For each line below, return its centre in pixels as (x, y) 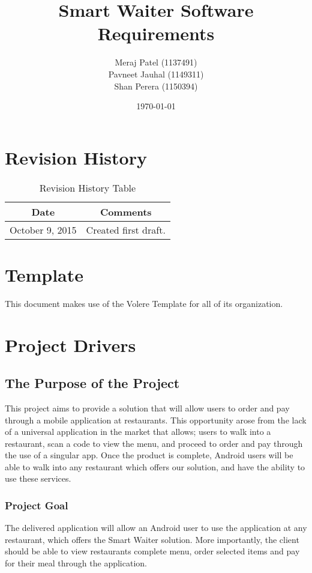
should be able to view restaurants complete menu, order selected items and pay (152, 551)
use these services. (38, 478)
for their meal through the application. (76, 563)
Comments (126, 211)
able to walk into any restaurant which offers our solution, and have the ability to (155, 466)
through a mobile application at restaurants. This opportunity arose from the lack (156, 420)
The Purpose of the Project (92, 383)
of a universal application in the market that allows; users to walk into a (138, 432)
